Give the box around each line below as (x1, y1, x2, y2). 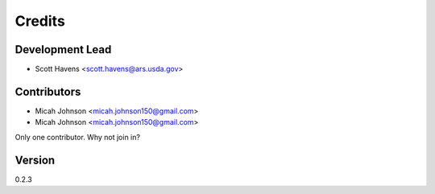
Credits (14, 12, 66, 30)
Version (14, 153, 56, 167)
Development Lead (14, 43, 112, 56)
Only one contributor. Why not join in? (14, 132, 141, 142)
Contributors (14, 85, 81, 98)
